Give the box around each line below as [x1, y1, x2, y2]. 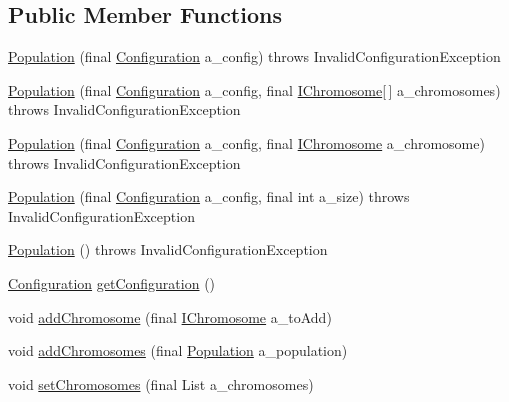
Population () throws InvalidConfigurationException [8, 239, 328, 260]
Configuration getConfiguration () [8, 272, 216, 293]
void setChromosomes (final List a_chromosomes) [8, 373, 314, 394]
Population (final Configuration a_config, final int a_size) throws [8, 186, 410, 207]
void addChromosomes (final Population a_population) [8, 340, 348, 361]
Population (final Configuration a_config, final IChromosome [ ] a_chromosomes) [8, 79, 501, 100]
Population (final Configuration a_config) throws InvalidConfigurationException [8, 46, 501, 67]
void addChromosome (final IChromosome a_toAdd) [8, 306, 332, 327]
